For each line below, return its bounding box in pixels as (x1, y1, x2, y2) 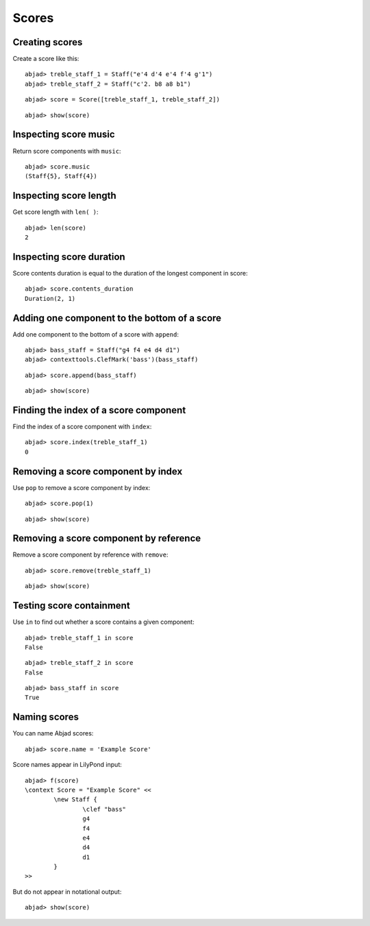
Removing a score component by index (12, 465, 183, 477)
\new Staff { (53, 796, 97, 803)
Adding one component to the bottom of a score (12, 312, 222, 324)
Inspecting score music (12, 129, 116, 141)
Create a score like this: (12, 55, 79, 63)
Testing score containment (12, 600, 130, 611)
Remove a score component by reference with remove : (12, 550, 169, 559)
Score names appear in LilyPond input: (12, 761, 123, 769)
